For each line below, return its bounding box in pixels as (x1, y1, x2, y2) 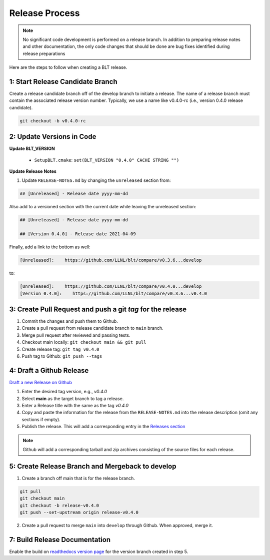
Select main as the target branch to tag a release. (21, 395, 124, 402)
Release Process (9, 7, 80, 18)
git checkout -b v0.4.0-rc (19, 118, 86, 123)
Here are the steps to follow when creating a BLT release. (9, 64, 127, 70)
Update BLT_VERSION (9, 145, 55, 152)
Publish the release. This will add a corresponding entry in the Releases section (21, 424, 185, 430)
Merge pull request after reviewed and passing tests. (21, 332, 130, 338)
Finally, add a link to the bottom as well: (9, 244, 90, 250)
